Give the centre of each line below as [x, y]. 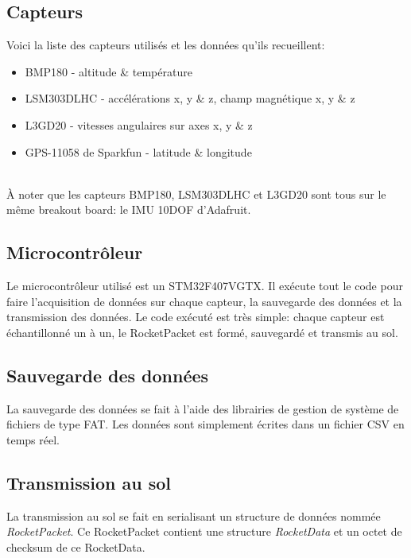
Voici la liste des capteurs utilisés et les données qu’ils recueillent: [166, 45]
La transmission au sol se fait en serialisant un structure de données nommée [194, 515]
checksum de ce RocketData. [76, 546]
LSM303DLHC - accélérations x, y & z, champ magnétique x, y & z [190, 98]
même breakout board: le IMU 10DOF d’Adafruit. [129, 209]
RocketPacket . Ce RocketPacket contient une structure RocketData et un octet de [204, 531]
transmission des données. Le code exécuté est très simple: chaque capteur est [196, 317]
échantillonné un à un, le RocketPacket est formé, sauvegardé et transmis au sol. [202, 332]
